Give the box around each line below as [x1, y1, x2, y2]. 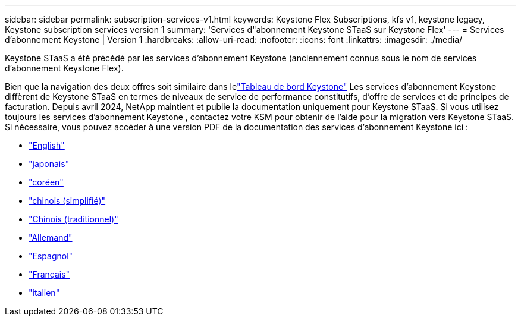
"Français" [29, 269, 70, 279]
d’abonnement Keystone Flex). [5, 63, 124, 73]
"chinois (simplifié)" [29, 196, 106, 206]
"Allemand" [29, 232, 73, 243]
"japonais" [29, 159, 70, 169]
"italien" [29, 288, 60, 298]
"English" [29, 140, 65, 150]
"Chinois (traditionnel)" [29, 214, 118, 224]
